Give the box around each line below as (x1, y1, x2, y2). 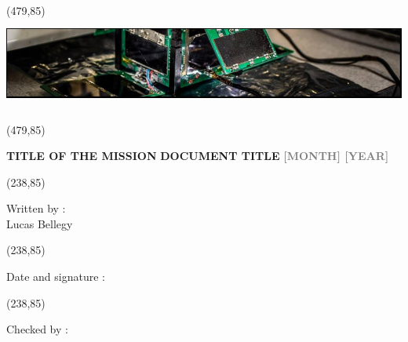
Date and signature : (6, 268, 105, 285)
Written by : (6, 200, 66, 216)
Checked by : (6, 321, 68, 337)
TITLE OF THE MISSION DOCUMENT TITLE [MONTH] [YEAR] (6, 147, 389, 164)
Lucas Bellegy (6, 215, 73, 231)
